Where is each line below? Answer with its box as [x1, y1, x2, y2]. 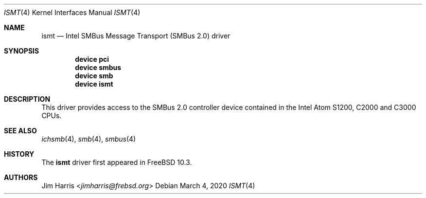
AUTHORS [4, 173, 38, 181]
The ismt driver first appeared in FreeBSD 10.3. [41, 158, 192, 166]
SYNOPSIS [4, 47, 39, 55]
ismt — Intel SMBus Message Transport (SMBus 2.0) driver [41, 32, 231, 40]
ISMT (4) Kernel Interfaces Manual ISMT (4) [4, 8, 141, 17]
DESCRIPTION [4, 95, 51, 103]
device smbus [75, 63, 122, 72]
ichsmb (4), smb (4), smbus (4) [41, 135, 136, 143]
